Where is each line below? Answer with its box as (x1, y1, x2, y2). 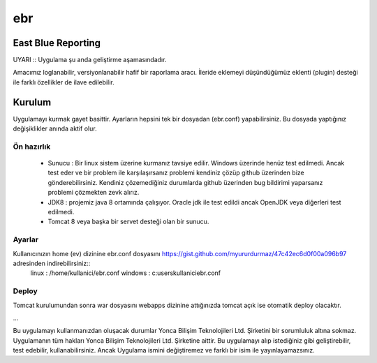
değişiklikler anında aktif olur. (13, 124, 97, 133)
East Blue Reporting (13, 37, 101, 49)
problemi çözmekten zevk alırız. (47, 188, 140, 197)
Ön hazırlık (13, 142, 51, 151)
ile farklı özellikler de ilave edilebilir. (13, 77, 114, 87)
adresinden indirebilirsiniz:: (13, 259, 91, 267)
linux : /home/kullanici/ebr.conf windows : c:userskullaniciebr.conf (30, 269, 221, 277)
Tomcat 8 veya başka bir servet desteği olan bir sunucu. (47, 217, 209, 226)
